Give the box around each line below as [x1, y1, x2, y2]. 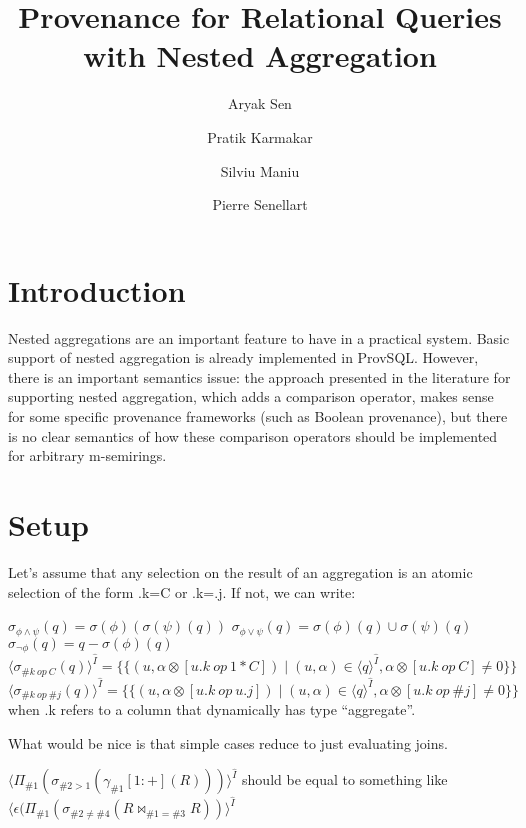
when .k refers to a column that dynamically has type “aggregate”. [8, 699, 416, 720]
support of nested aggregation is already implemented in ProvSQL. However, [8, 347, 479, 368]
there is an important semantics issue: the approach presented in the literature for [8, 366, 511, 387]
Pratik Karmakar [207, 126, 313, 147]
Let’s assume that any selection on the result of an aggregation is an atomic [8, 561, 473, 582]
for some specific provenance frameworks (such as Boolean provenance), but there [8, 406, 508, 426]
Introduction [8, 269, 186, 310]
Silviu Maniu [220, 160, 300, 181]
